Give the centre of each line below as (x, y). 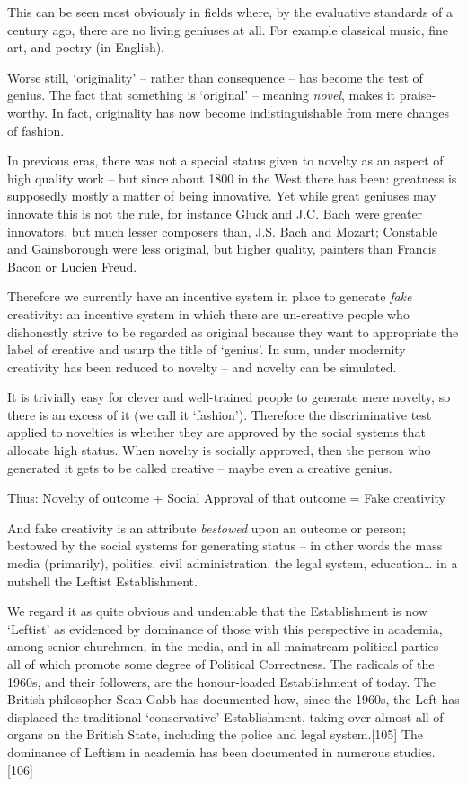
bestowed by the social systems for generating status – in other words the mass (225, 545)
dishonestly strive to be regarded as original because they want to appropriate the (233, 331)
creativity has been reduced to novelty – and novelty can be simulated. (202, 366)
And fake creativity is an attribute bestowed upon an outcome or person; (207, 527)
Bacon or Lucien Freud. (72, 266)
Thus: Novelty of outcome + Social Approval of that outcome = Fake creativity (226, 498)
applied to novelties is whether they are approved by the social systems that (217, 432)
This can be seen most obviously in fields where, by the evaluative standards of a (230, 12)
